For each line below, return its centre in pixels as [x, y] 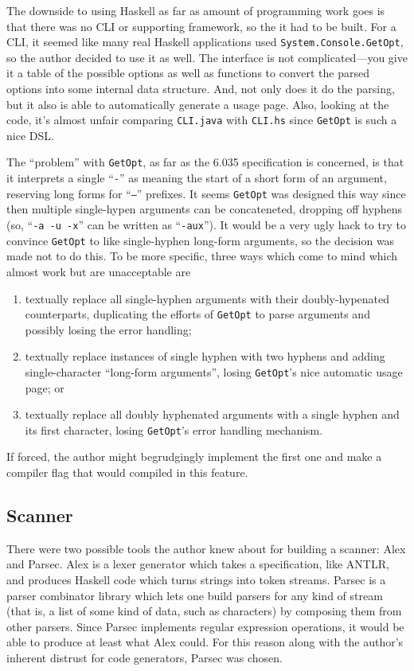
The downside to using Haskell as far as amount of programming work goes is [196, 10]
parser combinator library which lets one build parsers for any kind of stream [195, 595]
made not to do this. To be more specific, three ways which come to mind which [202, 256]
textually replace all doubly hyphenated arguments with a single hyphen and [212, 414]
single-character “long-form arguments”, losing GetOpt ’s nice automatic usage [214, 371]
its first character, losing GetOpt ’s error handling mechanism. [174, 429]
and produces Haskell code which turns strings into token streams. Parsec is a [196, 580]
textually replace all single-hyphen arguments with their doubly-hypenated [207, 298]
